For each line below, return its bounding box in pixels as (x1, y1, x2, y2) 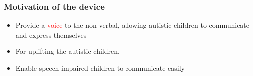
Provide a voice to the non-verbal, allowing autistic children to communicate (15, 20, 250, 30)
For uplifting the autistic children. (15, 46, 120, 56)
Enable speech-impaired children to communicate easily (15, 63, 185, 73)
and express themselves (15, 29, 87, 39)
